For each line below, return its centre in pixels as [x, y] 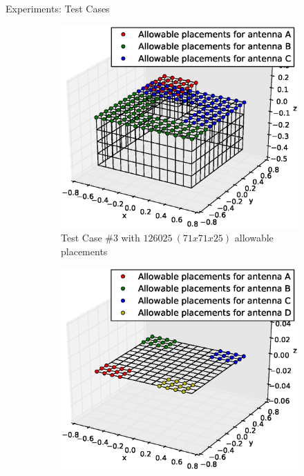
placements [84, 251]
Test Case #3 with [101, 238]
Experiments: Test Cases [58, 8]
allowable [254, 238]
